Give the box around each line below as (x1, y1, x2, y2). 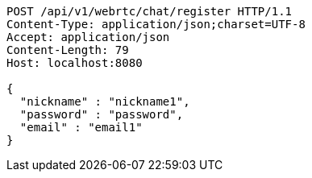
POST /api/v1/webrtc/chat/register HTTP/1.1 (6, 5, 293, 18)
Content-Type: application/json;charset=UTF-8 (6, 18, 306, 31)
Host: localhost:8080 (6, 56, 143, 69)
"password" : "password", (19, 108, 184, 121)
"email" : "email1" (19, 121, 143, 134)
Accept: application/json (6, 31, 170, 43)
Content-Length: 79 (6, 43, 129, 56)
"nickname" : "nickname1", (19, 95, 190, 108)
